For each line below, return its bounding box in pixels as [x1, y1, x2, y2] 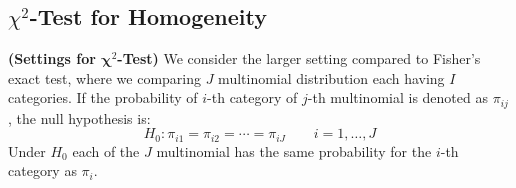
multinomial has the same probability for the [156, 140, 432, 161]
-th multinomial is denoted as [307, 87, 488, 108]
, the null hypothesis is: [8, 107, 151, 128]
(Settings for [8, 48, 96, 69]
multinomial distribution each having [218, 67, 445, 88]
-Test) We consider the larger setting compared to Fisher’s [117, 48, 481, 69]
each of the [72, 140, 140, 161]
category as [8, 160, 77, 181]
